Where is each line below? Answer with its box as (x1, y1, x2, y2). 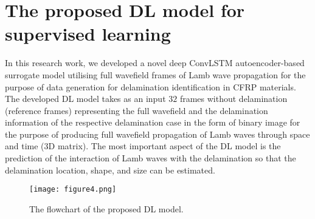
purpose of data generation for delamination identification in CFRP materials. (5, 80, 296, 93)
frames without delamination (179, 92, 288, 105)
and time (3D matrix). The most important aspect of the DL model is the (5, 140, 281, 152)
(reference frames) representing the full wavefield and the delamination (5, 104, 268, 116)
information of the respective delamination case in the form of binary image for (5, 116, 300, 129)
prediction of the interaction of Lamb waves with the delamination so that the (5, 152, 296, 164)
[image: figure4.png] (29, 185, 117, 194)
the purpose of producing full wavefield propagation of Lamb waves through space (5, 127, 310, 140)
